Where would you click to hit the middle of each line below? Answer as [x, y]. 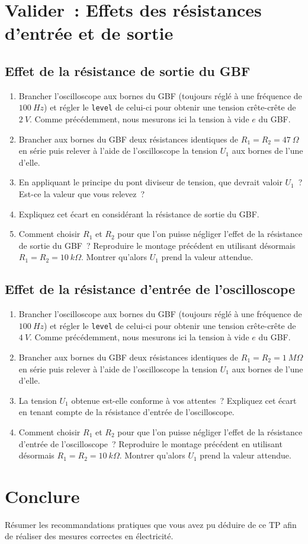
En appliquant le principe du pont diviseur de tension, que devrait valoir [150, 182]
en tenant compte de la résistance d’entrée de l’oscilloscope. [126, 412]
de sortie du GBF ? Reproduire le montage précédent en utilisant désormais [157, 245]
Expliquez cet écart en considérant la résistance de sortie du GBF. [139, 214]
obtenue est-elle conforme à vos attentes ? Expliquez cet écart [184, 400]
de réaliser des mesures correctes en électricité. [89, 536]
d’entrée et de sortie [89, 33]
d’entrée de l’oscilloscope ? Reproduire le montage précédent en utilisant [150, 443]
